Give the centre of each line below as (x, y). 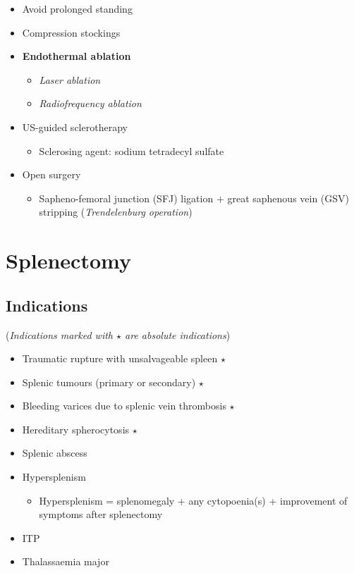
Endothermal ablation (77, 56)
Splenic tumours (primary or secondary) (109, 382)
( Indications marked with (60, 334)
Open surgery (51, 174)
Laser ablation (70, 79)
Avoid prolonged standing (77, 8)
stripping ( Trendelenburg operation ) (116, 212)
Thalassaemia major (66, 561)
